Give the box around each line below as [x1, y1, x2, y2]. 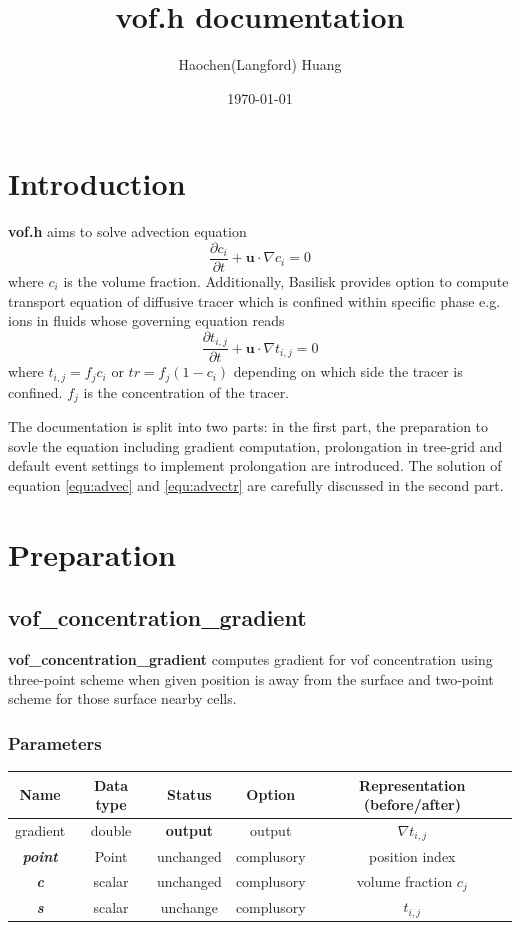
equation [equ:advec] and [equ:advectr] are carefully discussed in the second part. [8, 474, 504, 495]
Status [167, 784, 212, 805]
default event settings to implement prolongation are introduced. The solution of [8, 455, 502, 476]
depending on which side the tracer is [233, 361, 463, 382]
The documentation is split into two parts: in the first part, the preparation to [8, 416, 489, 437]
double [90, 820, 132, 841]
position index [369, 845, 456, 866]
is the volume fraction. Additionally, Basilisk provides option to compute [63, 270, 509, 291]
